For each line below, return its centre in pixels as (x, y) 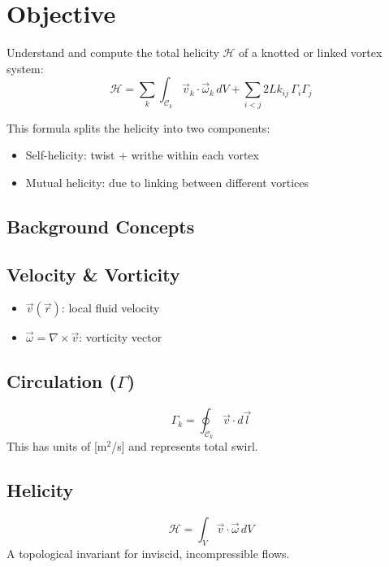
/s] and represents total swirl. (185, 446)
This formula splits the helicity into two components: (138, 127)
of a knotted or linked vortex (311, 52)
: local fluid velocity (110, 308)
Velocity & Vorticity (93, 274)
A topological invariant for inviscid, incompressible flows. (148, 553)
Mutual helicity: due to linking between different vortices (167, 182)
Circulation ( (62, 381)
